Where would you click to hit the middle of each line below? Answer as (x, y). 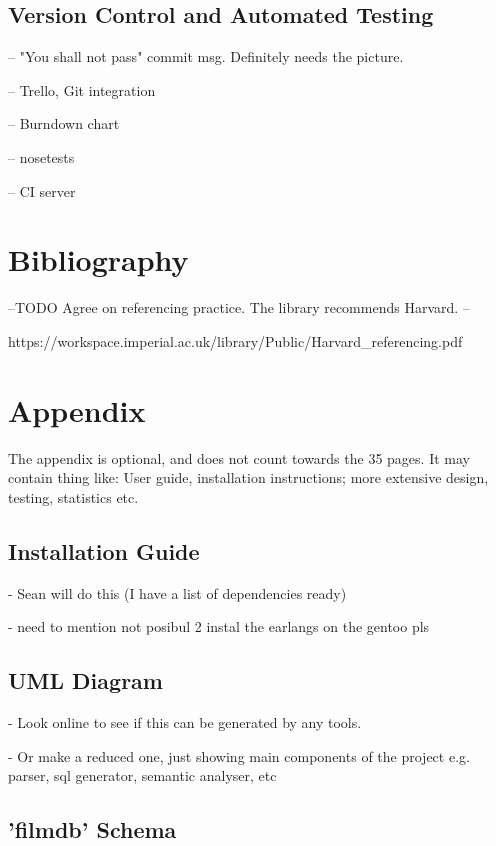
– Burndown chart (64, 123)
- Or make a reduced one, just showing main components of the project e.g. (239, 755)
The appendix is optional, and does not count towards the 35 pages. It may (239, 457)
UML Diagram (85, 680)
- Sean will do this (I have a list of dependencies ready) (177, 592)
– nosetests (41, 156)
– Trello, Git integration (82, 89)
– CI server (42, 190)
